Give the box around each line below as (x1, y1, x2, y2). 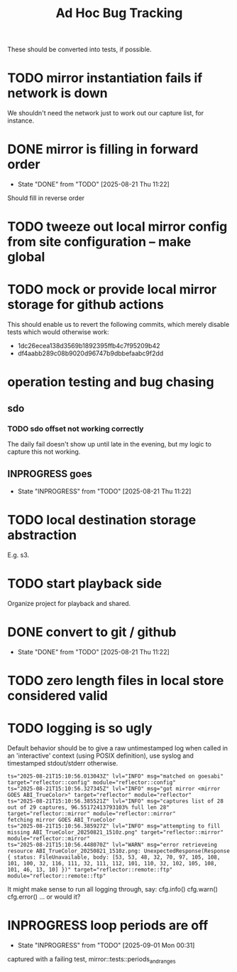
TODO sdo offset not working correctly (7, 424, 144, 434)
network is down (7, 85, 108, 101)
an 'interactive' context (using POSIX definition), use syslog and (7, 751, 194, 760)
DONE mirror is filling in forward (7, 141, 199, 157)
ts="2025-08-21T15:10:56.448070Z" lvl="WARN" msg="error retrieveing (7, 841, 218, 848)
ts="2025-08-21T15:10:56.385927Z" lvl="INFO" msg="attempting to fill (7, 822, 221, 830)
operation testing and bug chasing (7, 374, 214, 390)
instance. (7, 116, 35, 125)
